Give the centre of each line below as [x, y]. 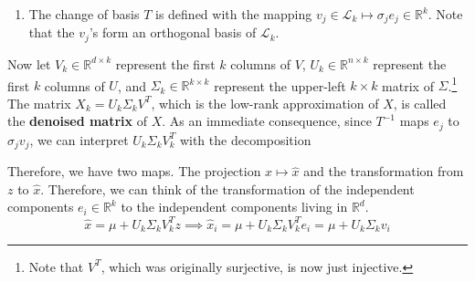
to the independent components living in [234, 207]
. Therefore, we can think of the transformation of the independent [227, 188]
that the [52, 32]
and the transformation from [384, 171]
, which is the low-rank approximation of [265, 103]
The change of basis [84, 14]
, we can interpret [79, 139]
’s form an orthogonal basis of [173, 32]
